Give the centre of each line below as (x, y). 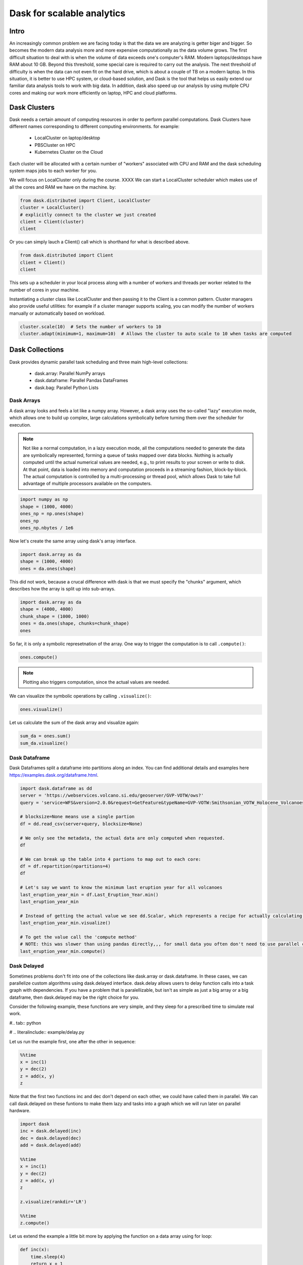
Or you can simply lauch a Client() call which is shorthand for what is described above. (99, 242)
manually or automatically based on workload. (57, 313)
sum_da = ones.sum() (45, 736)
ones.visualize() (41, 709)
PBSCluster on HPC (55, 145)
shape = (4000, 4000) (47, 609)
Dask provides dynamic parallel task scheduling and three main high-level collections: (99, 362)
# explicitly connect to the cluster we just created (88, 215)
